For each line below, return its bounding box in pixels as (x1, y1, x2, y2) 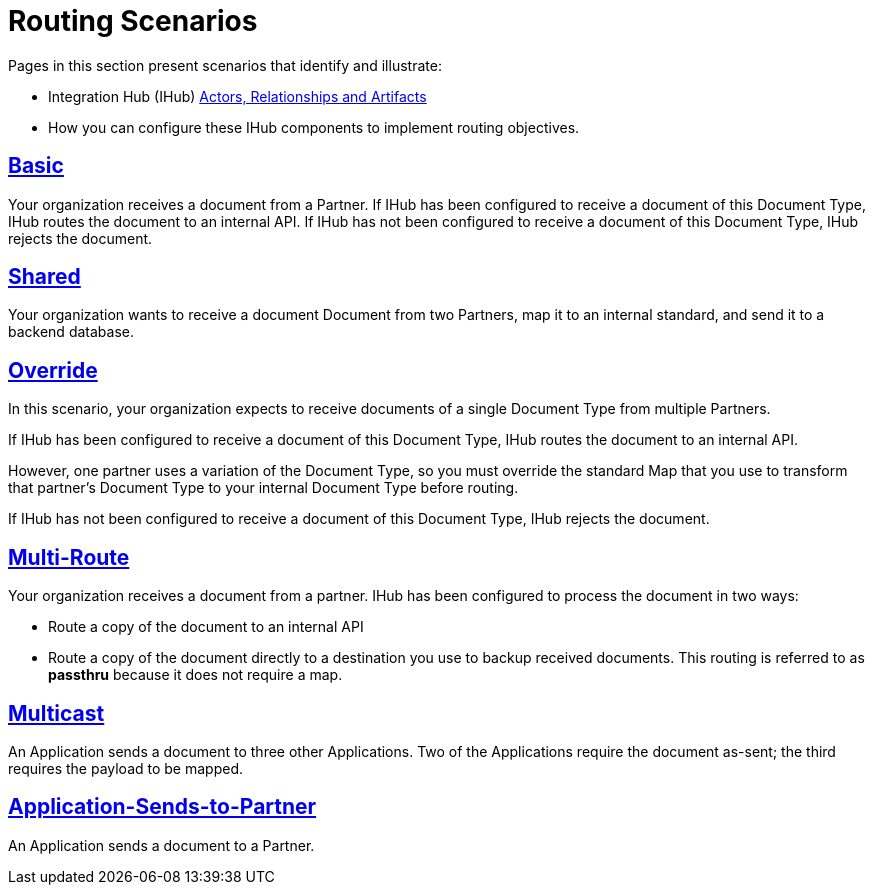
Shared (8, 264, 81, 290)
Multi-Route (8, 544, 130, 570)
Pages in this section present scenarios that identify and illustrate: (8, 56, 442, 74)
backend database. (8, 323, 134, 341)
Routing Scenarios (8, 4, 258, 38)
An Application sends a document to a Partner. (8, 836, 315, 854)
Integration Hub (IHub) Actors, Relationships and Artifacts (48, 87, 427, 105)
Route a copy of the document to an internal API (48, 618, 364, 636)
